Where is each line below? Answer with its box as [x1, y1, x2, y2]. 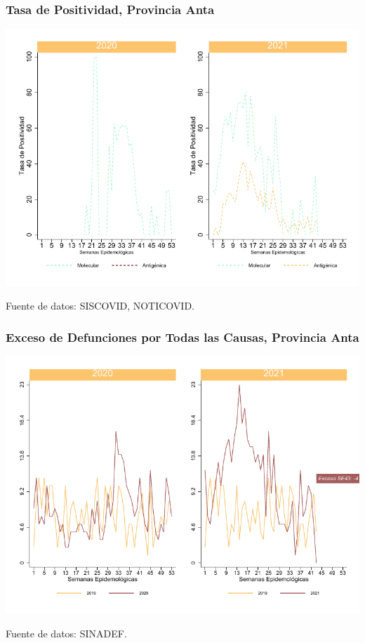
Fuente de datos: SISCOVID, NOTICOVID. [6, 298, 194, 313]
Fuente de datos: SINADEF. [6, 626, 127, 641]
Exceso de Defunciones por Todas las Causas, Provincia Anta [6, 328, 359, 345]
